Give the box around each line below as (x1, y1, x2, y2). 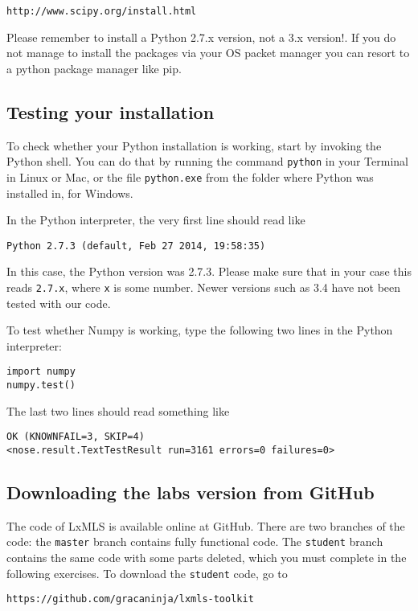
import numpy (6, 366, 76, 378)
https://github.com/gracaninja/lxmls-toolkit (6, 593, 254, 605)
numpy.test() (6, 379, 76, 392)
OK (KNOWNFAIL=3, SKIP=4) (6, 431, 145, 443)
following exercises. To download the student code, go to (6, 564, 288, 581)
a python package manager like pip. (6, 59, 182, 76)
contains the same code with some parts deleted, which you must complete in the (6, 549, 407, 566)
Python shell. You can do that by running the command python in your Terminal (6, 153, 408, 170)
